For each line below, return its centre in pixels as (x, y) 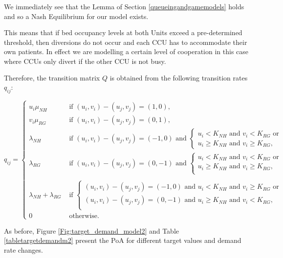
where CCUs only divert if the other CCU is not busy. (85, 61)
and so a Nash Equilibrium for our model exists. (76, 16)
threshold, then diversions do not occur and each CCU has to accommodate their (126, 42)
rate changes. (23, 249)
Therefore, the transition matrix (52, 77)
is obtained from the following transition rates (179, 77)
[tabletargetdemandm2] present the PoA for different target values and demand (123, 240)
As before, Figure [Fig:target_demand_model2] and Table (92, 230)
